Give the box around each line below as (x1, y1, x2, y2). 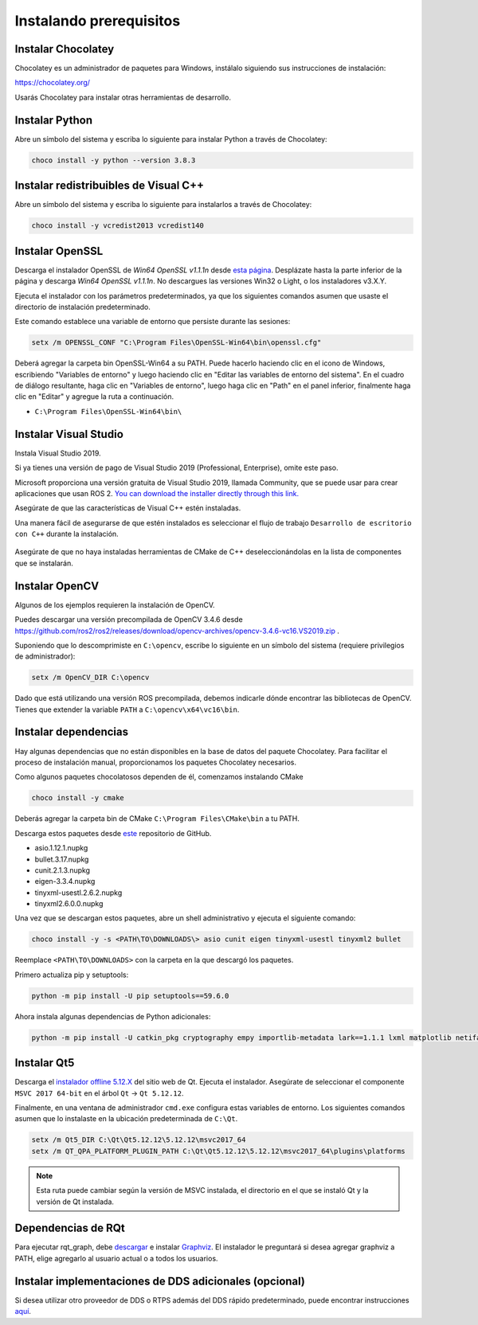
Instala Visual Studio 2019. (14, 448, 101, 458)
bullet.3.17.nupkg (34, 854, 89, 864)
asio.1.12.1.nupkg (34, 843, 88, 853)
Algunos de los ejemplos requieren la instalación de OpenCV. (14, 600, 215, 609)
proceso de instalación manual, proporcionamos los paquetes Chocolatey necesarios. (14, 757, 296, 767)
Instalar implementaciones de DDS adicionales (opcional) (14, 1274, 306, 1288)
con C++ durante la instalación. (14, 530, 119, 539)
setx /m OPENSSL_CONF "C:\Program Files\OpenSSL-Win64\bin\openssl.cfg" (31, 338, 322, 347)
